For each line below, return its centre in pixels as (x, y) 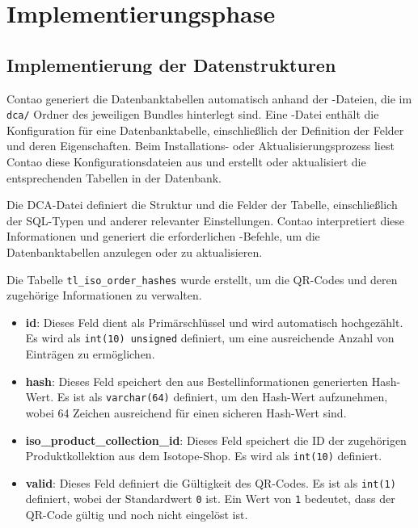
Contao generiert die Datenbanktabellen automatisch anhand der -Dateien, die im (209, 98)
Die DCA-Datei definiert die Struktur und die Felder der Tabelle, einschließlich (202, 205)
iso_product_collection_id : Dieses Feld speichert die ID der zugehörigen (216, 440)
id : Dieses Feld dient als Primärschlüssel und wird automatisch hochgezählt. (214, 322)
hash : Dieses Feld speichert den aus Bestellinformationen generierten (197, 381)
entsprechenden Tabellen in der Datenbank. (114, 177)
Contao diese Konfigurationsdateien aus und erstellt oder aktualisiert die (186, 162)
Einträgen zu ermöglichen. (90, 354)
